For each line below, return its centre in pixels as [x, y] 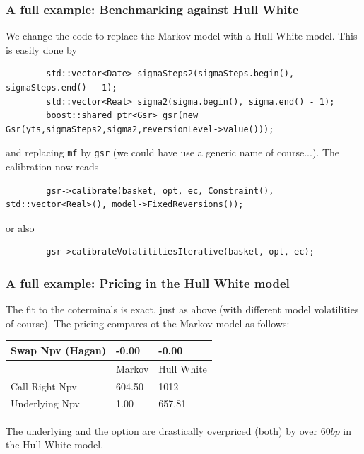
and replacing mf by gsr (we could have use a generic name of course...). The [172, 152]
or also [20, 227]
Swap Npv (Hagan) [58, 350]
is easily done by [41, 49]
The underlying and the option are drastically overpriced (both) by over [162, 430]
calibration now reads [52, 167]
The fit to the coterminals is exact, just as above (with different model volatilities [182, 309]
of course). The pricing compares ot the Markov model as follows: [148, 323]
